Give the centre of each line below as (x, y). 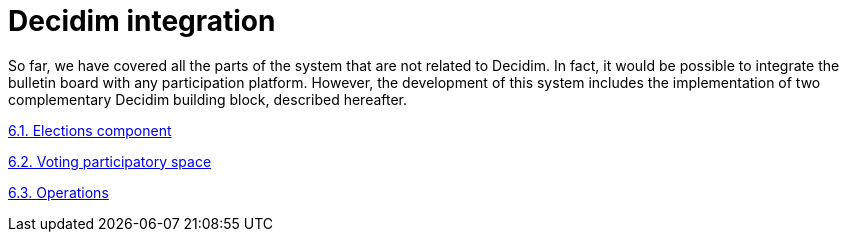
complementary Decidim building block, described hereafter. (208, 99)
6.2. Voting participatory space (110, 161)
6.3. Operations (58, 192)
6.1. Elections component (90, 130)
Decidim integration (142, 21)
